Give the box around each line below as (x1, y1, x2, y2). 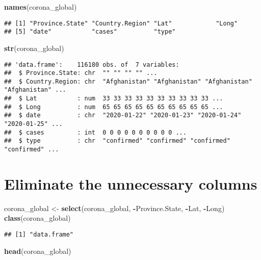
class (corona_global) (4, 213, 71, 223)
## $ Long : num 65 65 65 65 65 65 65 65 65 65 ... (4, 103, 223, 111)
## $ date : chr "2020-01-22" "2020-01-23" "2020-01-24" (4, 112, 242, 119)
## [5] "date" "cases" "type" (4, 28, 176, 36)
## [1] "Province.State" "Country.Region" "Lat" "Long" (4, 19, 238, 27)
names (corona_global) (4, 2, 77, 12)
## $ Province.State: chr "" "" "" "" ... (4, 69, 158, 77)
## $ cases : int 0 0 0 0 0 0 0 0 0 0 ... (4, 128, 187, 136)
